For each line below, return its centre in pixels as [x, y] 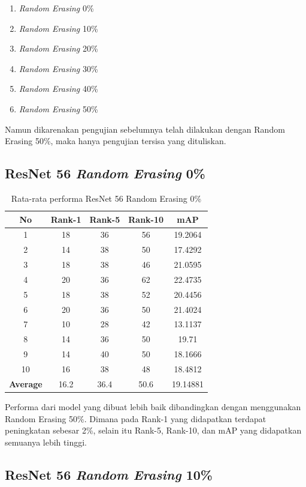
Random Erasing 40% [58, 89]
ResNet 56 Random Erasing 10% [109, 474]
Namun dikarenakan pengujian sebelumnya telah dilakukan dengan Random [145, 129]
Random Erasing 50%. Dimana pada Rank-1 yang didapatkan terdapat [136, 418]
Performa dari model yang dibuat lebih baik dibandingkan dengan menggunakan [153, 406]
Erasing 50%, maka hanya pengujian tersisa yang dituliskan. [116, 141]
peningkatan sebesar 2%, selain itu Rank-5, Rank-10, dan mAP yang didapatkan [153, 430]
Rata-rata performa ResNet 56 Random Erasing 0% [106, 198]
